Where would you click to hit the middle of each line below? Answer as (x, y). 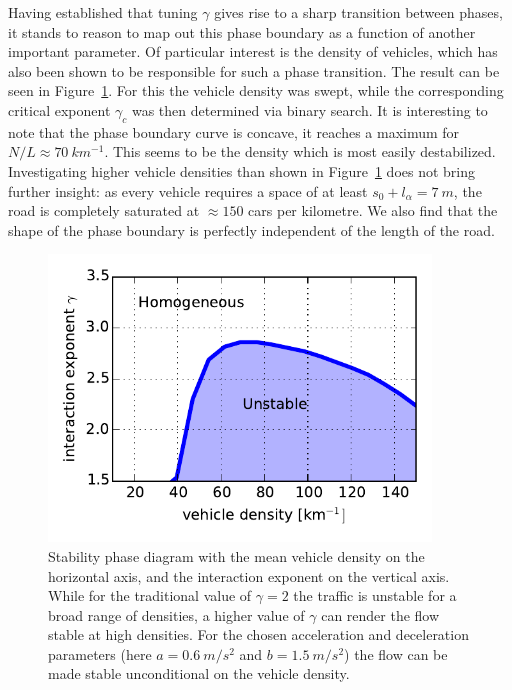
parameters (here (100, 653)
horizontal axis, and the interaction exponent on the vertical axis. (249, 575)
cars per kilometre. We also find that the (373, 210)
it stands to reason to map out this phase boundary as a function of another (242, 31)
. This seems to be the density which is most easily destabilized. (300, 151)
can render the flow (380, 614)
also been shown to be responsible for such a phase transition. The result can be (254, 70)
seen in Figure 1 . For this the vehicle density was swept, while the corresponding (256, 90)
